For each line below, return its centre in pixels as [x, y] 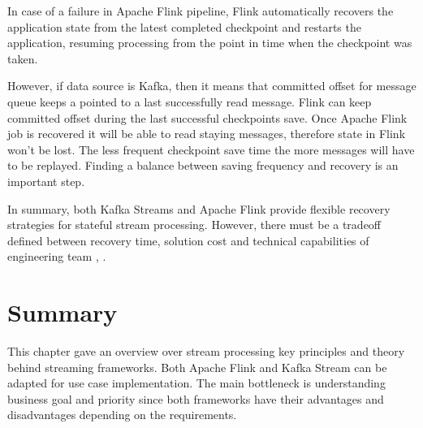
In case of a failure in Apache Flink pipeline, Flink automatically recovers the [201, 11]
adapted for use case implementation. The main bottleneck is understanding [196, 383]
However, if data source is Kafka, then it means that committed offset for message [212, 86]
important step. [46, 181]
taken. [23, 58]
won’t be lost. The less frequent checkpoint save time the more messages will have [211, 149]
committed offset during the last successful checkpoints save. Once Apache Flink [207, 117]
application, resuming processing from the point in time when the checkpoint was [210, 43]
